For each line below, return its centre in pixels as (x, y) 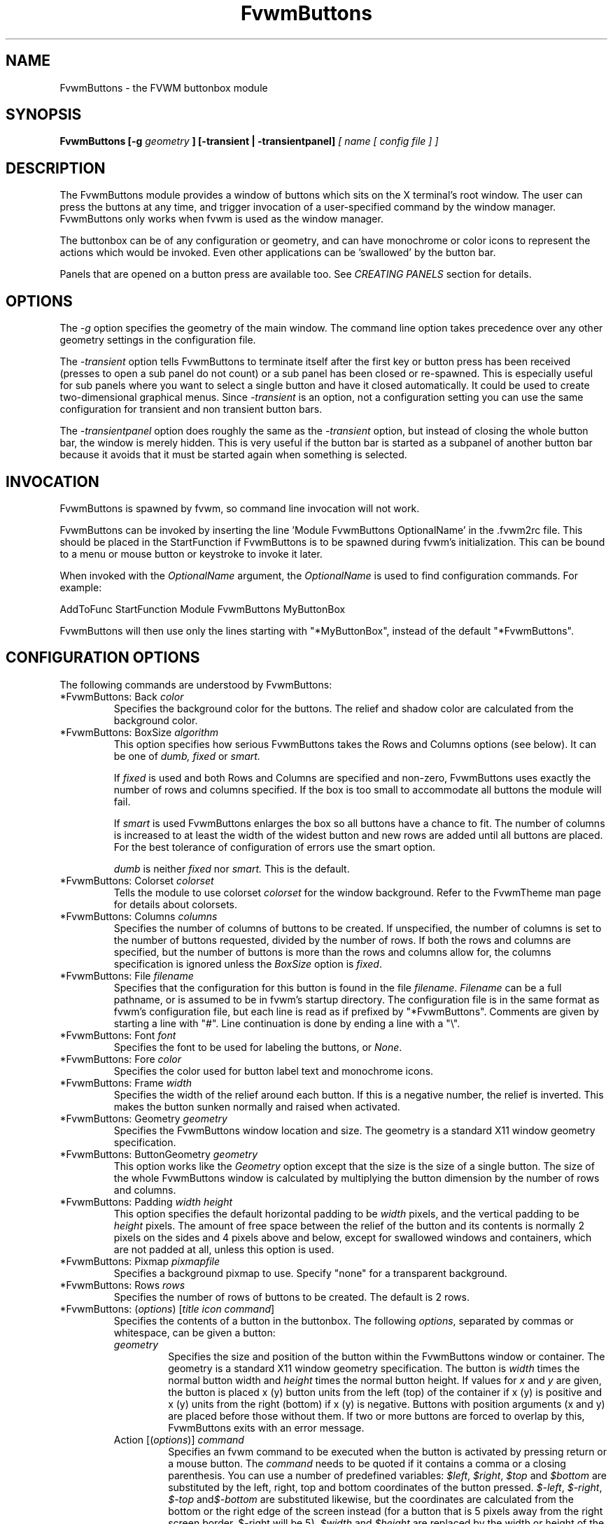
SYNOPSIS (44, 115)
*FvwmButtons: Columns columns (139, 916)
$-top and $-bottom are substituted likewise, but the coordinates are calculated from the (371, 1499)
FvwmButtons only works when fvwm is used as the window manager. (221, 219)
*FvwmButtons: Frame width (126, 1082)
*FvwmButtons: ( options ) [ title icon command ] (167, 1308)
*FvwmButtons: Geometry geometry (143, 1118)
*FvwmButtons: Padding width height (146, 1201)
